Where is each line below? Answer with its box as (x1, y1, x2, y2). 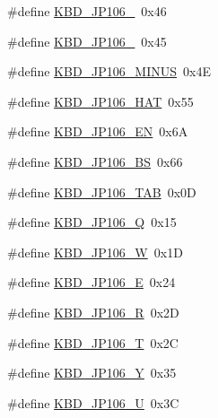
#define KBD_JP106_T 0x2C (7, 333, 179, 352)
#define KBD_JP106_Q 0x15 (7, 213, 177, 231)
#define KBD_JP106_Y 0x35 (7, 363, 177, 382)
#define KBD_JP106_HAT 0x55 (7, 91, 194, 110)
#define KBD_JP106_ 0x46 (7, 2, 167, 20)
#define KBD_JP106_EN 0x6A (7, 122, 188, 141)
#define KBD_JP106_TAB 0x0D (7, 182, 196, 201)
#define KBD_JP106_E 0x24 (7, 273, 176, 292)
